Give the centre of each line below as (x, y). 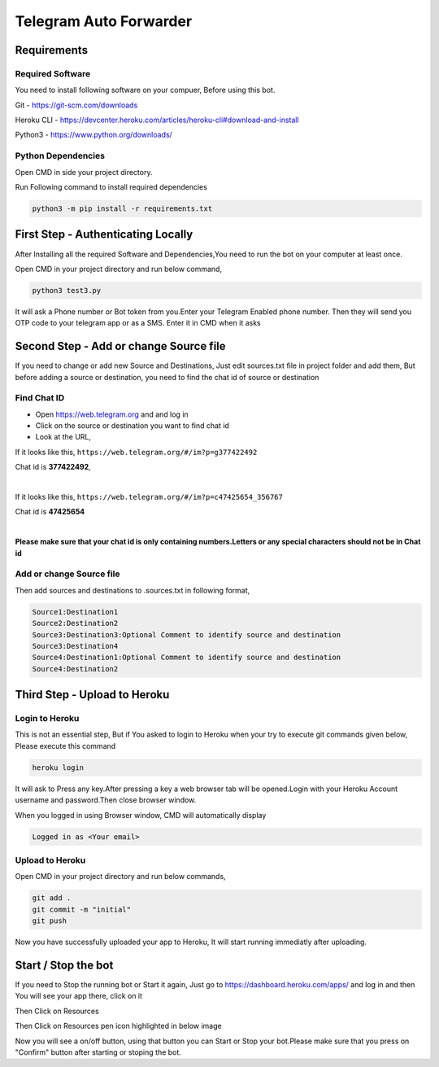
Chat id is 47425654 (50, 512)
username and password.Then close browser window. (106, 800)
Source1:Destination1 (75, 612)
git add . (52, 898)
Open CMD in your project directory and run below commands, (121, 877)
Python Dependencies (60, 156)
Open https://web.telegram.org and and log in (112, 414)
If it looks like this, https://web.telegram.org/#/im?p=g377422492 (136, 452)
